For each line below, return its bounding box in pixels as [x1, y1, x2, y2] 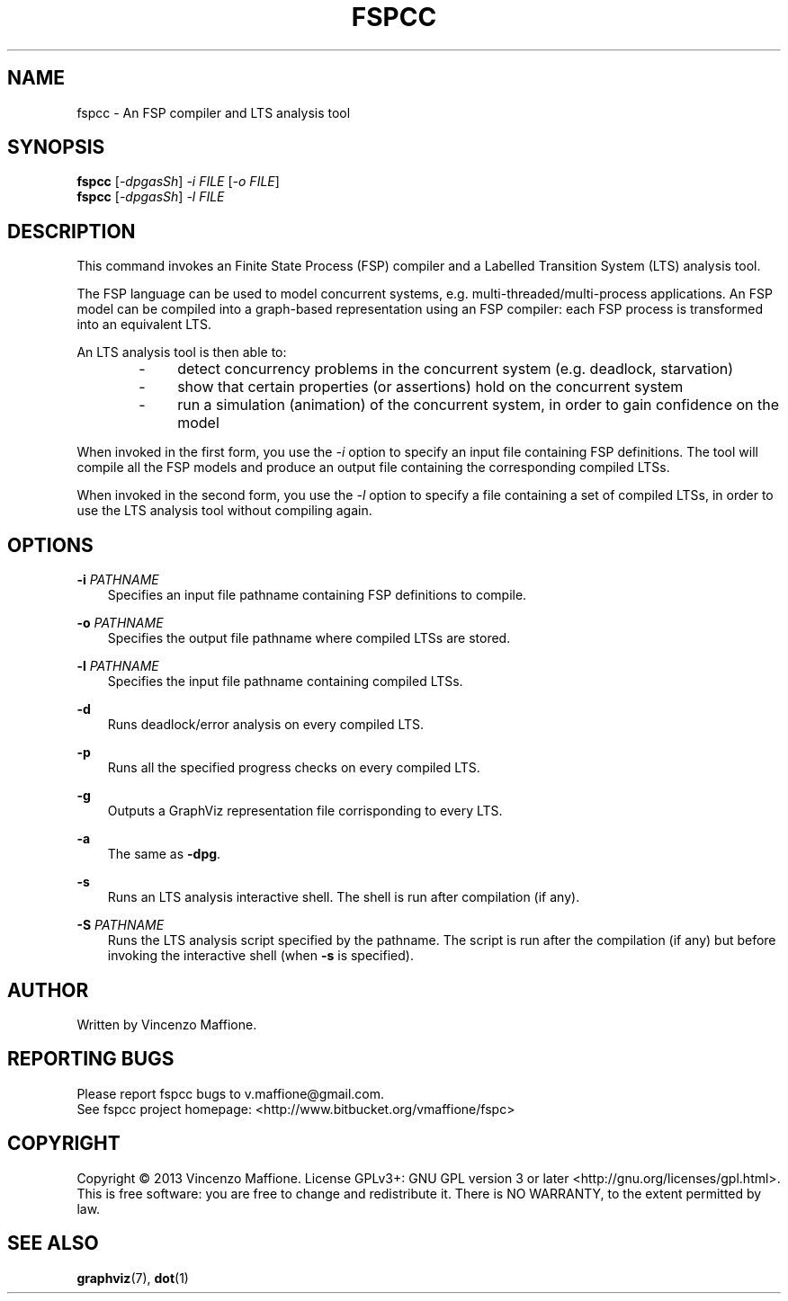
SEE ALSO [7, 1232, 99, 1255]
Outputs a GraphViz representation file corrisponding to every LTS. [107, 803, 503, 819]
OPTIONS [7, 533, 94, 557]
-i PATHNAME [76, 572, 159, 588]
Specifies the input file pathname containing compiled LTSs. [107, 673, 463, 690]
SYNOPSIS [7, 136, 105, 159]
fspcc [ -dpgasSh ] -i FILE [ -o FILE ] [76, 174, 280, 190]
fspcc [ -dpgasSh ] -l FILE [76, 189, 225, 205]
